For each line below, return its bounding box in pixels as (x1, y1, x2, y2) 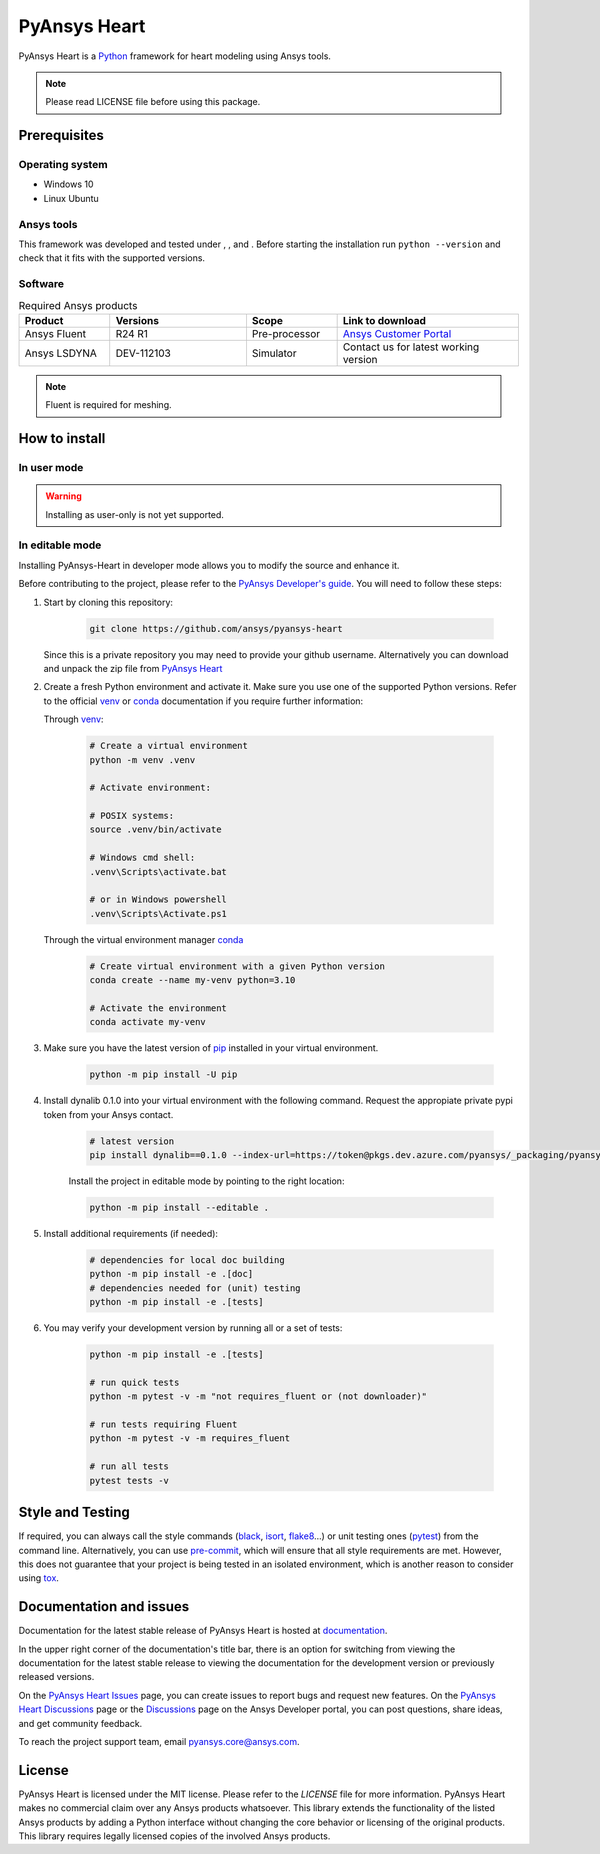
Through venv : (43, 713, 104, 725)
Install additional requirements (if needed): (43, 1228, 219, 1239)
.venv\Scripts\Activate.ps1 (89, 908, 227, 919)
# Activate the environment (89, 1002, 227, 1014)
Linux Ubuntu (43, 192, 99, 204)
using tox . (18, 1572, 60, 1584)
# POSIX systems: (89, 810, 175, 822)
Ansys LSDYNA (24, 346, 97, 360)
